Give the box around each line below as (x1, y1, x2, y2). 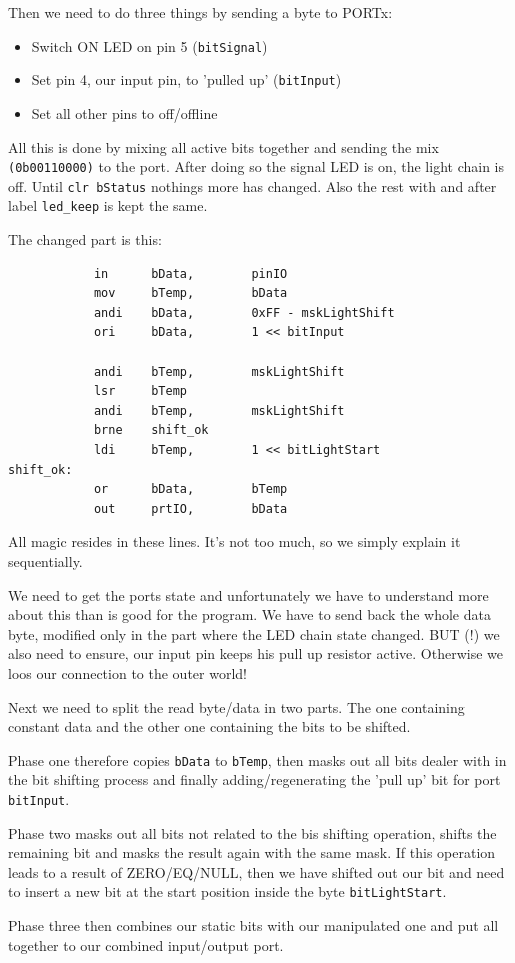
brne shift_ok (93, 423, 209, 438)
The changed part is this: (8, 229, 162, 250)
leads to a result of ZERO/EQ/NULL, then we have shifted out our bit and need (8, 861, 505, 882)
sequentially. (8, 550, 83, 571)
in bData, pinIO (93, 266, 288, 281)
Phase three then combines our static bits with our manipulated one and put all (8, 915, 499, 936)
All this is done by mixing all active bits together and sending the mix (8, 136, 439, 157)
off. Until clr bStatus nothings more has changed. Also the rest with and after (8, 175, 497, 196)
